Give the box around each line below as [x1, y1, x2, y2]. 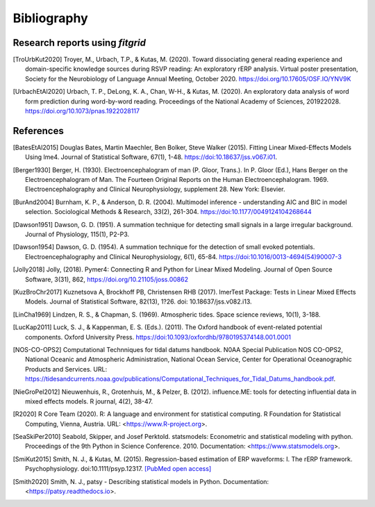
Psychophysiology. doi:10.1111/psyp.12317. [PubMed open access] [25, 465, 212, 473]
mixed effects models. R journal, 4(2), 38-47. [25, 397, 153, 406]
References [12, 125, 64, 137]
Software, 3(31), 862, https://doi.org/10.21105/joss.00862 [25, 275, 189, 283]
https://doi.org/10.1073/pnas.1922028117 [25, 107, 140, 115]
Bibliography [12, 10, 88, 26]
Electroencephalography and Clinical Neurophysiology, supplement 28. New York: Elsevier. [25, 185, 285, 194]
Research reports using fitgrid [12, 37, 146, 49]
